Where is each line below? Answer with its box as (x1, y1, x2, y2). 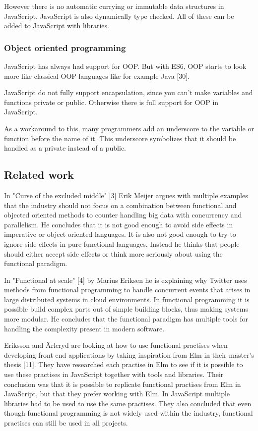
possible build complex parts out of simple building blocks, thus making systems (4, 304, 248, 314)
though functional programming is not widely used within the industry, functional (4, 408, 253, 418)
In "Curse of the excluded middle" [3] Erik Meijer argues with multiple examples (4, 190, 248, 200)
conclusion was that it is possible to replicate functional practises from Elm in (4, 378, 241, 389)
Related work (4, 167, 74, 182)
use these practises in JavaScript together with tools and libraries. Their (4, 369, 224, 379)
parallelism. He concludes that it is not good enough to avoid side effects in (4, 219, 233, 229)
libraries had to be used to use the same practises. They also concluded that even (4, 398, 252, 408)
